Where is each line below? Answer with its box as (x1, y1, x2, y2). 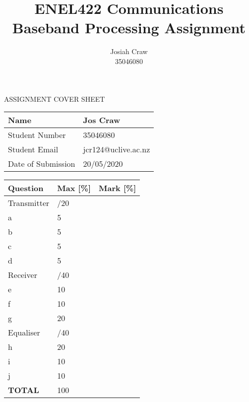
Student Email (8, 143, 59, 155)
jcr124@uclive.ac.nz (83, 143, 150, 155)
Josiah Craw (110, 46, 148, 57)
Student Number (8, 129, 66, 141)
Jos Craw (83, 114, 121, 126)
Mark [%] (99, 182, 136, 194)
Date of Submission (8, 158, 75, 170)
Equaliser (8, 327, 40, 338)
